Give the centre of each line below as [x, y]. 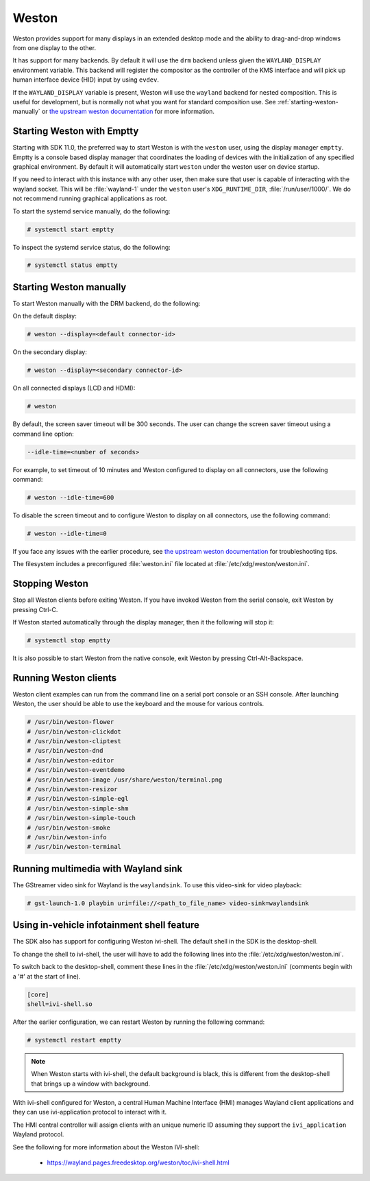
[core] [38, 994]
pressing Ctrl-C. [35, 609]
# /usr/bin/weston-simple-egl [78, 799]
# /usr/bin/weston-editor [71, 760]
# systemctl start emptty [71, 229]
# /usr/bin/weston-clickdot [74, 732]
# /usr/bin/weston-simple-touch [82, 818]
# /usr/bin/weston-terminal [74, 847]
